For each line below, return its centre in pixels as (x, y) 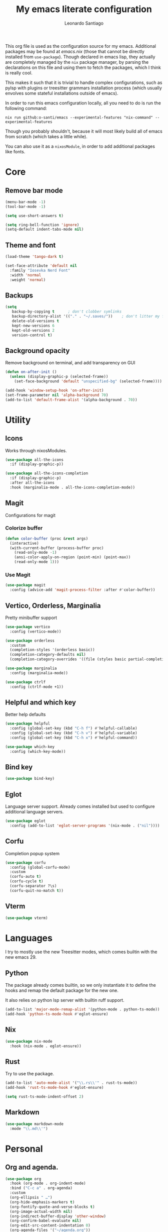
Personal (24, 1149)
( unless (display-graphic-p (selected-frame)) (59, 377)
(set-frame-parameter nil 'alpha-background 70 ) (57, 395)
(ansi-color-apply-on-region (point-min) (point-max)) (72, 557)
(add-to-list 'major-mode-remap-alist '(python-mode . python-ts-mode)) (82, 1009)
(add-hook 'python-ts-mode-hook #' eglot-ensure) (57, 1014)
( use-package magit (25, 585)
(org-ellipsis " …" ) (31, 1198)
